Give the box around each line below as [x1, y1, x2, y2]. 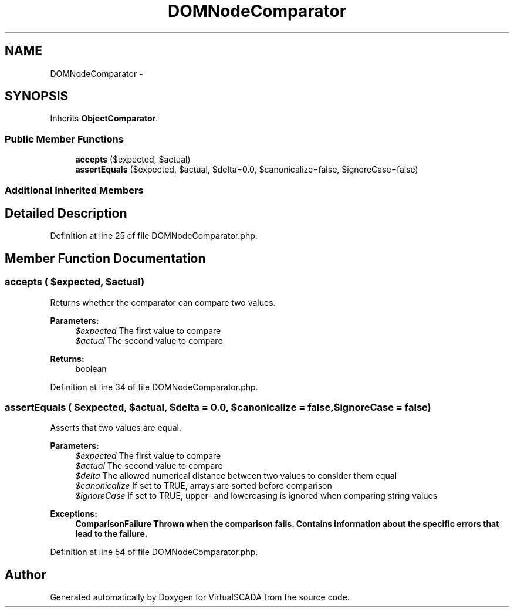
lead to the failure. [75, 529, 148, 539]
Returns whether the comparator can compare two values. [50, 297, 276, 307]
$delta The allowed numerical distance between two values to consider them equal [75, 471, 397, 481]
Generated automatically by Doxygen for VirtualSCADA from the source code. [50, 592, 350, 603]
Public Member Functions [5, 133, 124, 145]
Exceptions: [50, 509, 97, 519]
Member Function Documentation [5, 251, 206, 266]
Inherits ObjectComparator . [50, 113, 158, 124]
